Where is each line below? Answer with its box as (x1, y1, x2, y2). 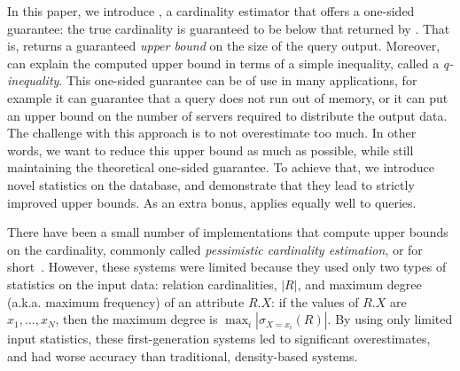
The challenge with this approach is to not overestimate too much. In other (7, 123, 417, 142)
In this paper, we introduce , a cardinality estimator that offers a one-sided (7, 2, 415, 20)
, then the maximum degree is (55, 310, 218, 328)
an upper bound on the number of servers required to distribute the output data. (7, 106, 448, 124)
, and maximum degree (297, 274, 422, 293)
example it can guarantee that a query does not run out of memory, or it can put (7, 88, 448, 107)
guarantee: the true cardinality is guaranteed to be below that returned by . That (7, 19, 450, 37)
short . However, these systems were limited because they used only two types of (7, 257, 447, 276)
